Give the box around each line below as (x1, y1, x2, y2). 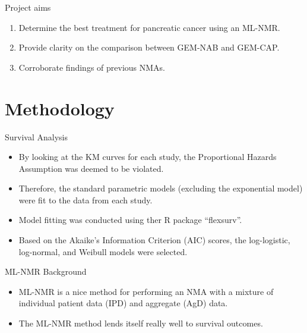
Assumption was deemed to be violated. (18, 162, 164, 174)
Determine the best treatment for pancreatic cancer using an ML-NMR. (18, 21, 280, 33)
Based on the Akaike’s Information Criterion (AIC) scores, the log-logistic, (18, 234, 290, 246)
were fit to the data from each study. (18, 193, 153, 206)
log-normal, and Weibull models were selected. (18, 245, 188, 257)
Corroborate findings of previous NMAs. (18, 61, 165, 73)
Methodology (5, 96, 115, 120)
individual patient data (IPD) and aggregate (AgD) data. (18, 297, 228, 309)
